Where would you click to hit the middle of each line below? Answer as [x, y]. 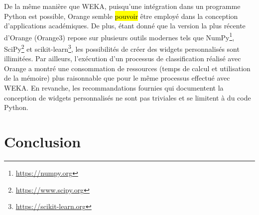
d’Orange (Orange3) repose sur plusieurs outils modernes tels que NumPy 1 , [119, 36]
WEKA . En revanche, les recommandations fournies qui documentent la [114, 88]
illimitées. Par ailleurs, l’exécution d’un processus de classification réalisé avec [123, 58]
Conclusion [43, 142]
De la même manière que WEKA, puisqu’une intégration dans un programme [122, 6]
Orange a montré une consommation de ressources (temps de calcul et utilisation [127, 68]
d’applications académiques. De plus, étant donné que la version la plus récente [125, 26]
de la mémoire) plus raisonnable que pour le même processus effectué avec [117, 78]
